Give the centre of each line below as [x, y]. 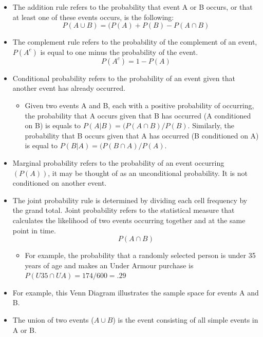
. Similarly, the [211, 125]
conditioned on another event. [60, 183]
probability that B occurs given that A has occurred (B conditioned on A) [142, 135]
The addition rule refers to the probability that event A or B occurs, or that [133, 7]
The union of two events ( [53, 320]
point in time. [34, 230]
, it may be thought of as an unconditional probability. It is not [148, 173]
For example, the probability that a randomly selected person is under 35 [140, 255]
